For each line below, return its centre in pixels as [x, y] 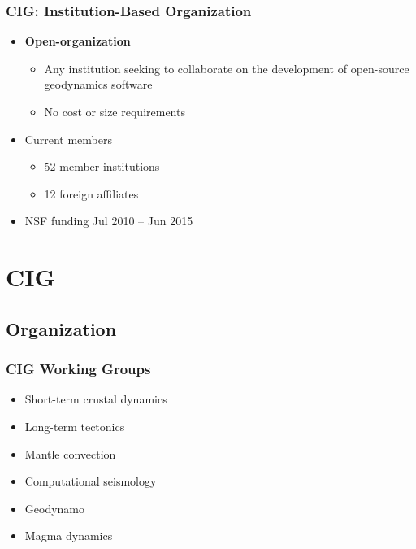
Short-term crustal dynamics [96, 399]
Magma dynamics [69, 536]
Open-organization [78, 41]
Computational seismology [91, 481]
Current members [68, 139]
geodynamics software [98, 84]
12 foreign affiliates [91, 193]
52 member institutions [102, 166]
